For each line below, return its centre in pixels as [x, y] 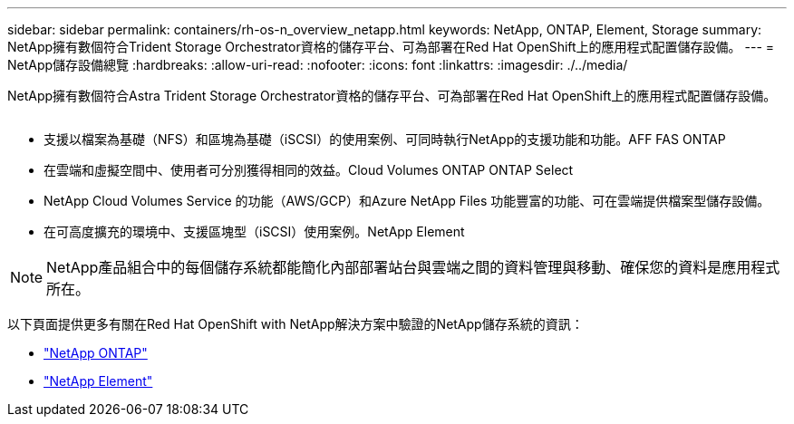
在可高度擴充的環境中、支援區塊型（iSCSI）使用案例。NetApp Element [254, 231]
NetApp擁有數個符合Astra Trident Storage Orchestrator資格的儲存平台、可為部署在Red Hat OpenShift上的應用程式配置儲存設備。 [392, 96]
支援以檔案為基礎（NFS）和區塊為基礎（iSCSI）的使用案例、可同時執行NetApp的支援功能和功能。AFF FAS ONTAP [385, 139]
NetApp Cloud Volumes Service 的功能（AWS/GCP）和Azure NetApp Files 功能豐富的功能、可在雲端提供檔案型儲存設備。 [407, 201]
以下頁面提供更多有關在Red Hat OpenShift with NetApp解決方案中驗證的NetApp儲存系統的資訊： [295, 324]
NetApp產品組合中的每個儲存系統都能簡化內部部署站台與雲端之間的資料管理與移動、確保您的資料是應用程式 [413, 267]
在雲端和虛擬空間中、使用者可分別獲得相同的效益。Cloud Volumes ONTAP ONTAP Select [309, 170]
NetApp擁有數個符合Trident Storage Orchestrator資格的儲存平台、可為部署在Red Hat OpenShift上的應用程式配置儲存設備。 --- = [391, 47]
